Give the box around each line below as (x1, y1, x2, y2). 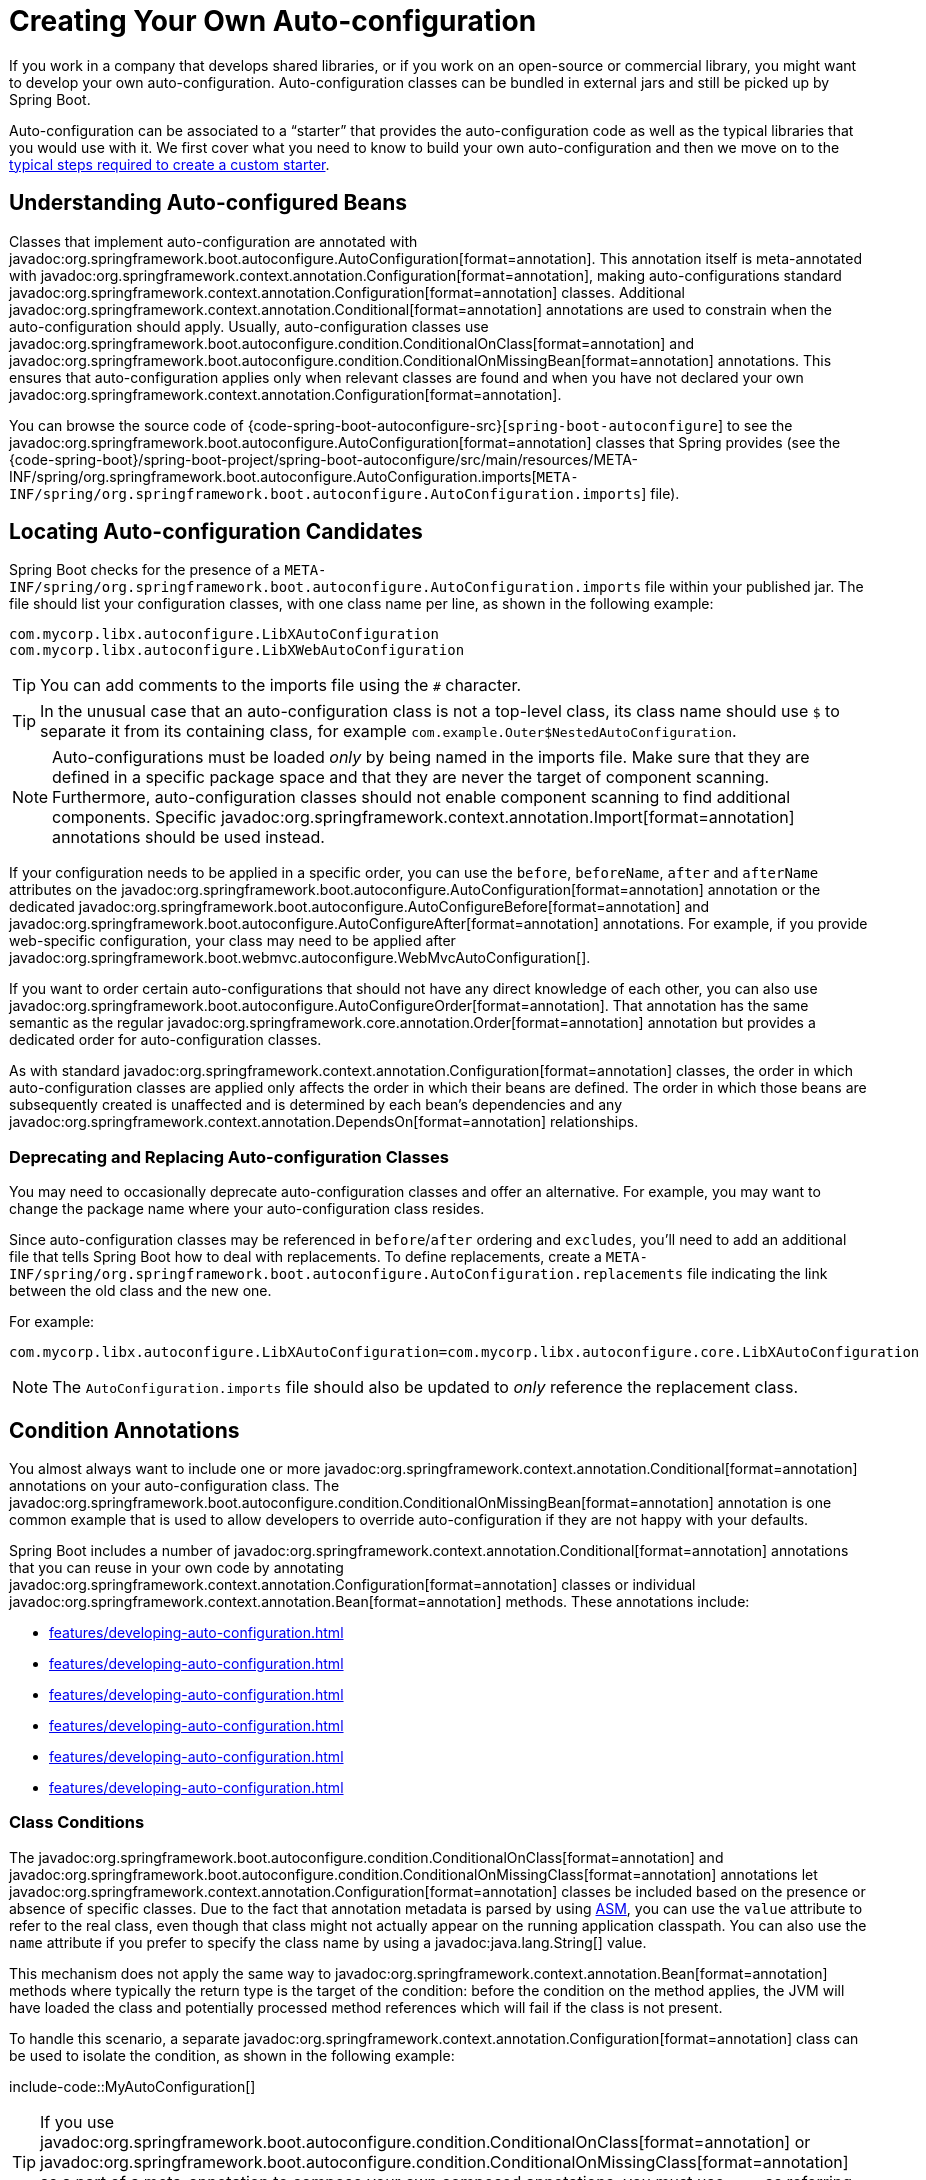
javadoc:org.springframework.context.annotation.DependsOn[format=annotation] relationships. (9, 1113, 639, 1131)
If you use (40, 2111, 115, 2132)
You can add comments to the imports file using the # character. (40, 675, 522, 696)
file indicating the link (687, 1265, 828, 1283)
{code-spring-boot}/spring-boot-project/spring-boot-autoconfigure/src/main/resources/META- (9, 450, 638, 468)
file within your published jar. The (645, 578, 864, 596)
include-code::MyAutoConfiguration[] (9, 2077, 256, 2095)
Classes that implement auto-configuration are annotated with (9, 232, 418, 250)
